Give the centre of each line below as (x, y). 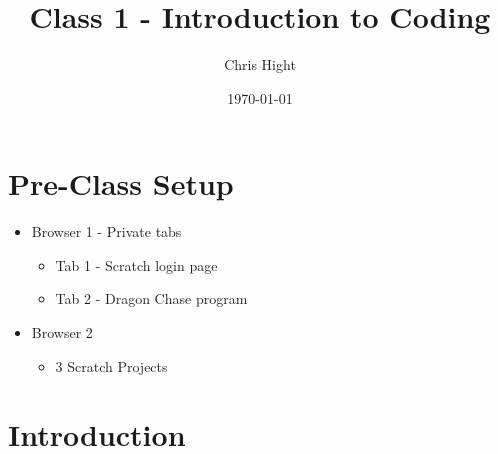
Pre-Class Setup (121, 183)
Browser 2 (62, 332)
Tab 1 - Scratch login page (136, 264)
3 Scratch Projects (111, 365)
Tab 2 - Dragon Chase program (151, 298)
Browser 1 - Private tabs (106, 231)
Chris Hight (260, 64)
